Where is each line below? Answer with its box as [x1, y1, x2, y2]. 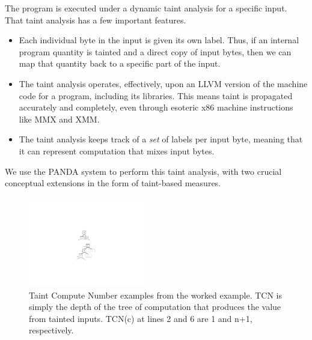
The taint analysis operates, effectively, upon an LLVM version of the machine [19, 77, 308, 90]
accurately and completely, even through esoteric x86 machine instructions [19, 101, 293, 114]
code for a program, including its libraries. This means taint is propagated [19, 89, 293, 102]
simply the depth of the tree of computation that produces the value [29, 300, 281, 313]
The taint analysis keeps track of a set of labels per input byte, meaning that [19, 133, 303, 145]
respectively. [29, 324, 74, 336]
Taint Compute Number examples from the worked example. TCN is [29, 288, 283, 301]
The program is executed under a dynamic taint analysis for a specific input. [5, 2, 287, 14]
